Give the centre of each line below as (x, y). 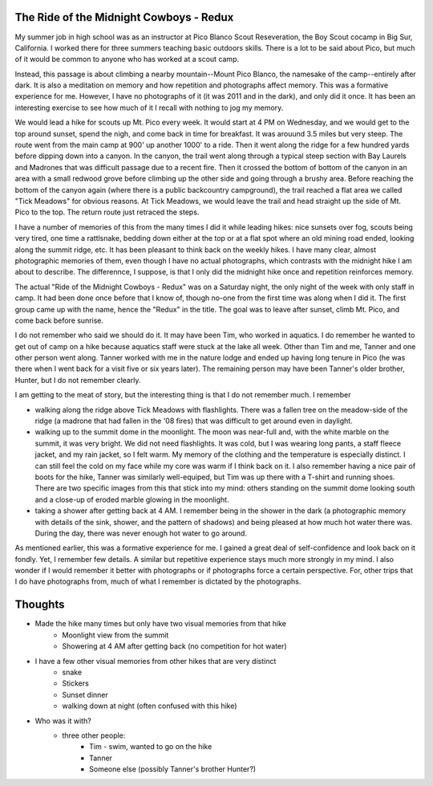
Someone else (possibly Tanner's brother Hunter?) (173, 769)
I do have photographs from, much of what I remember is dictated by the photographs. (158, 581)
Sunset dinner (85, 694)
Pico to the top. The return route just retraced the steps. (107, 212)
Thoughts (40, 605)
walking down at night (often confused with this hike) (150, 706)
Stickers (76, 683)
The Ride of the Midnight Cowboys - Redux (124, 17)
